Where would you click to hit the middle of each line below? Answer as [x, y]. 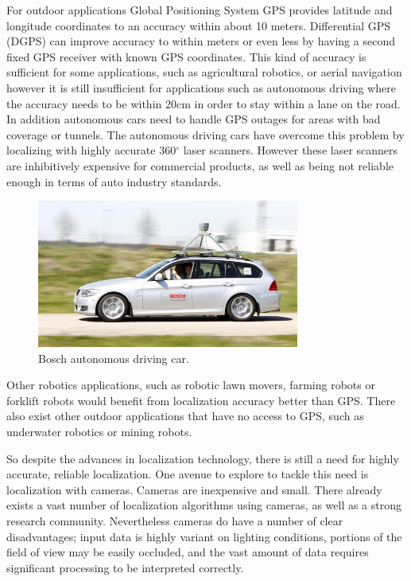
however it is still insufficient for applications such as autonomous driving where [201, 87]
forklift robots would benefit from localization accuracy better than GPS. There [201, 400]
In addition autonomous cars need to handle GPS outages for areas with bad [194, 119]
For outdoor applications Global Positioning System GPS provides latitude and [200, 10]
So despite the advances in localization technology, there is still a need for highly [203, 458]
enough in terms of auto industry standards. [114, 181]
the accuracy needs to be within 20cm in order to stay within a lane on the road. [204, 103]
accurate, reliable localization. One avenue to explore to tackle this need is [188, 474]
